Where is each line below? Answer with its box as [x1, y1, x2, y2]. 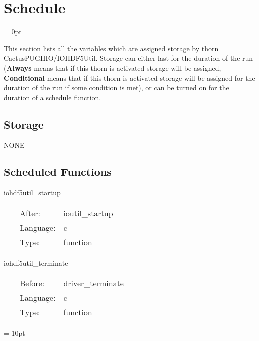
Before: [20, 277, 45, 289]
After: [20, 207, 40, 219]
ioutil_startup [63, 207, 113, 219]
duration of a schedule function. [4, 92, 101, 102]
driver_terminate [63, 277, 124, 289]
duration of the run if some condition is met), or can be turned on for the [4, 82, 229, 93]
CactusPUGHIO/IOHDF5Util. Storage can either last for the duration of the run [4, 53, 253, 63]
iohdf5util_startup [4, 187, 61, 198]
